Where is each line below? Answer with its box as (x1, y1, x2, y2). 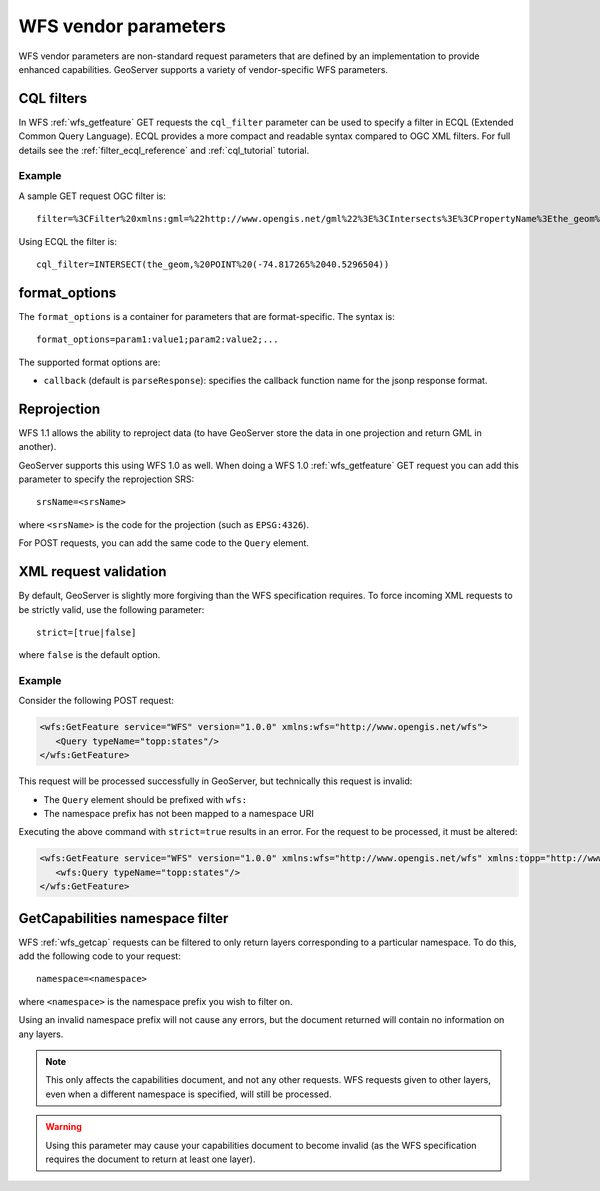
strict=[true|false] (36, 626, 137, 638)
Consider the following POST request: (18, 695, 175, 707)
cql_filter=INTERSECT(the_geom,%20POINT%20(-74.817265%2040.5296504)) (36, 258, 390, 270)
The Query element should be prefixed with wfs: (43, 793, 248, 805)
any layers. (18, 1028, 64, 1040)
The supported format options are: (18, 356, 161, 368)
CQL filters (18, 90, 88, 107)
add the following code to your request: (18, 950, 182, 962)
